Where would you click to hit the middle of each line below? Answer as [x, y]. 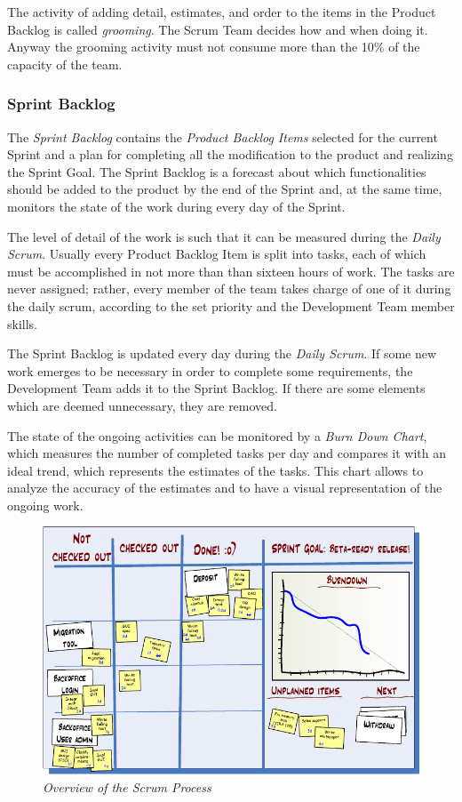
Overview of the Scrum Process [127, 786]
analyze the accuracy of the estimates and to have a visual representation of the [225, 488]
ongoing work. [45, 505]
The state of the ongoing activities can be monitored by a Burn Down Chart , [217, 435]
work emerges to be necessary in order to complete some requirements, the [210, 370]
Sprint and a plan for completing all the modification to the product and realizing [230, 154]
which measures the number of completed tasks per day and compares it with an [227, 453]
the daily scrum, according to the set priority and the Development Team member [231, 305]
